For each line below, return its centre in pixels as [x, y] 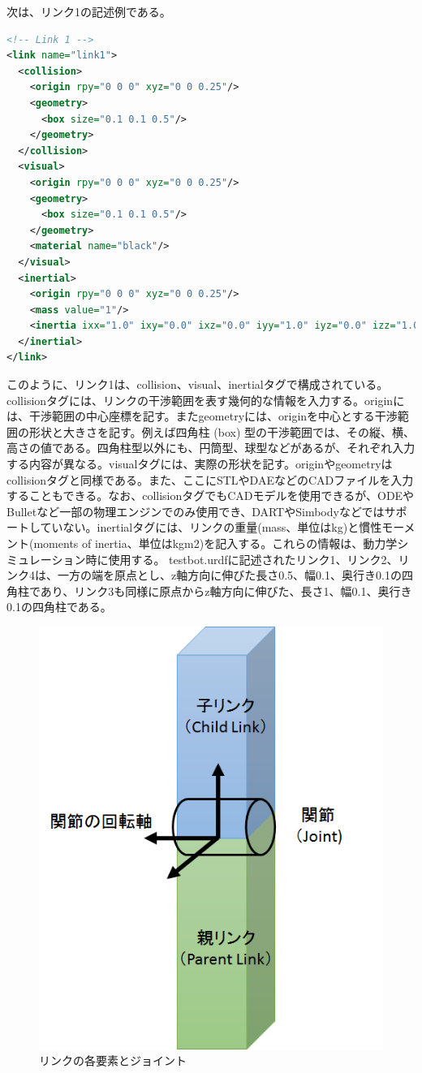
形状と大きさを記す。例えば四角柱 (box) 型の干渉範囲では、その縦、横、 [222, 431]
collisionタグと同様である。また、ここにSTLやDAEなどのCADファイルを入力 [210, 479]
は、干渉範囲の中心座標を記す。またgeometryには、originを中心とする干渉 [202, 416]
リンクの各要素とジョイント [113, 1060]
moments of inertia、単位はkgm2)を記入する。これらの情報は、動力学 [215, 543]
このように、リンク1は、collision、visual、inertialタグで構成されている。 [198, 384]
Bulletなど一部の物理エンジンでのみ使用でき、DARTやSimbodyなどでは [196, 511]
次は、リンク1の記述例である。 [89, 11]
